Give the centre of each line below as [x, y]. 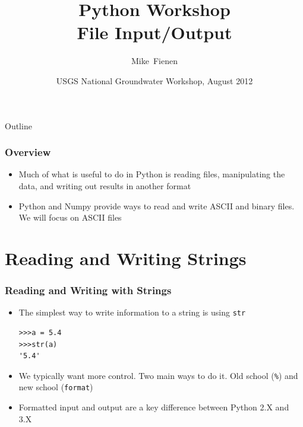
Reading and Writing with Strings [88, 290]
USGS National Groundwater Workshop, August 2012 [154, 80]
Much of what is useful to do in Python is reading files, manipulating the [152, 174]
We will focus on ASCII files [70, 217]
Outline [18, 125]
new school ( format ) [56, 387]
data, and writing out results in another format [105, 185]
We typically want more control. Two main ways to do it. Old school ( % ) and [158, 375]
